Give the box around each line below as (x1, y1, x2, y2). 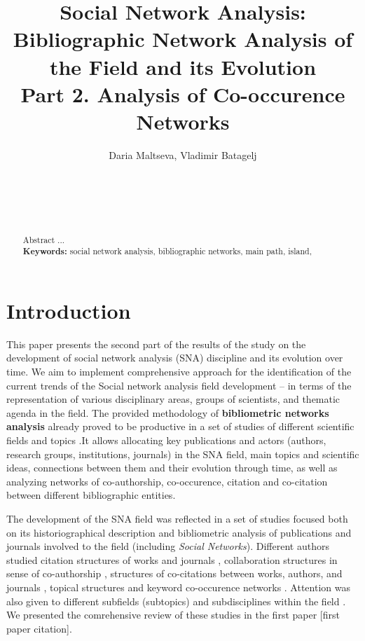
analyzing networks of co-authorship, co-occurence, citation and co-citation (6, 474, 328, 488)
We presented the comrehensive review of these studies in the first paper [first (6, 607, 340, 622)
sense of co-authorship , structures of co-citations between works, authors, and (6, 566, 343, 581)
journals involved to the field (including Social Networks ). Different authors (6, 539, 329, 553)
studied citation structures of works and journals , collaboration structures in (6, 552, 338, 567)
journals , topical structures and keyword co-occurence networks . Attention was (6, 579, 350, 594)
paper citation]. (6, 621, 72, 635)
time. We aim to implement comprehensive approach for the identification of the (6, 364, 352, 379)
